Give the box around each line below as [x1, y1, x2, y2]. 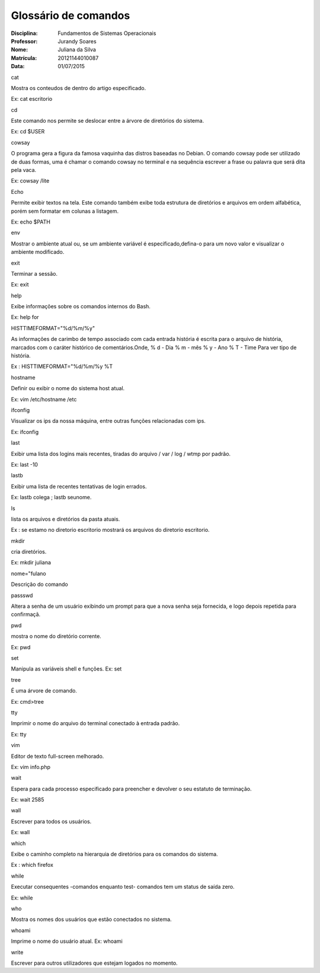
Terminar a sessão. [11, 270, 58, 277]
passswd [11, 592, 33, 599]
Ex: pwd [11, 643, 31, 650]
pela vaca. [11, 167, 37, 174]
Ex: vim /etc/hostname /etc [11, 395, 77, 403]
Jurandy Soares [57, 37, 97, 44]
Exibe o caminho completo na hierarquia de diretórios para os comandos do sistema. [11, 851, 219, 858]
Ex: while [11, 894, 33, 901]
